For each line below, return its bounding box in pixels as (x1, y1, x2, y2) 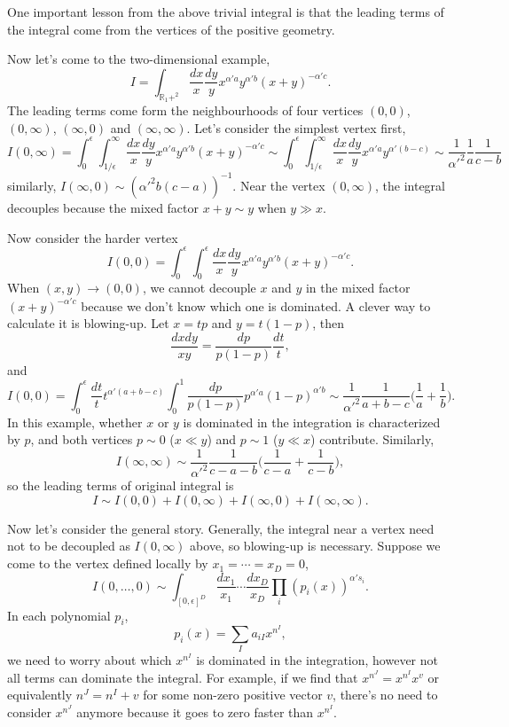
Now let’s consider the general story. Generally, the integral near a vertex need (7, 519, 435, 537)
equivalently (7, 685, 73, 704)
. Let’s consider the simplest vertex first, (186, 118, 406, 137)
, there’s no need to (333, 685, 438, 704)
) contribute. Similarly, (310, 430, 435, 449)
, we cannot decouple (142, 278, 256, 297)
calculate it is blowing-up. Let (7, 314, 169, 332)
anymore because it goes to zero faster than (76, 703, 314, 722)
